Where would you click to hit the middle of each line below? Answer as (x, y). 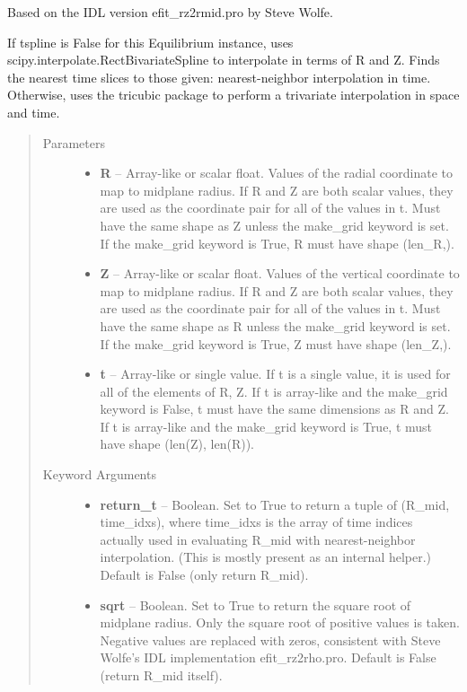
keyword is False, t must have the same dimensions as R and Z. (274, 409)
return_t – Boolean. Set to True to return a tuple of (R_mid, (275, 504)
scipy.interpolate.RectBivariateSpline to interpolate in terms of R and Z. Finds (224, 60)
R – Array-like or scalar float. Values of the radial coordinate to (277, 173)
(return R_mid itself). (161, 675)
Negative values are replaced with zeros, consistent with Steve (270, 639)
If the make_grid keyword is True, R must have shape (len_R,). (277, 243)
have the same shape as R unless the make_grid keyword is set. (275, 325)
